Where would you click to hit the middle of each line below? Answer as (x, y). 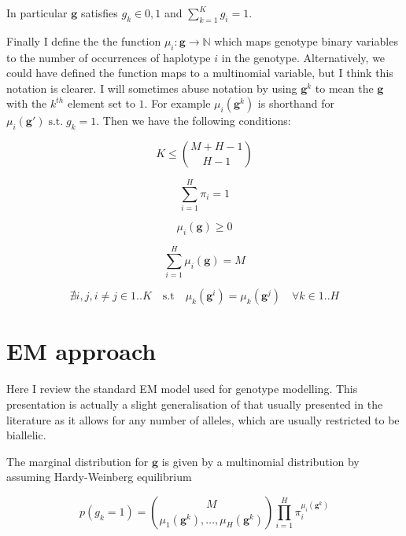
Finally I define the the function (84, 40)
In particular (37, 13)
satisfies (99, 13)
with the (27, 103)
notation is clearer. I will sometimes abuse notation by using (152, 88)
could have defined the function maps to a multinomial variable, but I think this (200, 73)
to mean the (344, 88)
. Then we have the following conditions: (194, 121)
